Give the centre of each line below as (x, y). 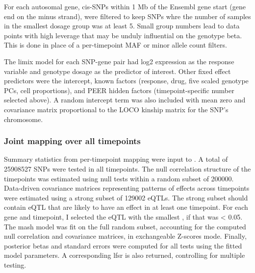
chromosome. (24, 119)
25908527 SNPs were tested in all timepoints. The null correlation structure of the (127, 168)
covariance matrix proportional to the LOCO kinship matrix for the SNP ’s (116, 109)
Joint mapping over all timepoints (72, 141)
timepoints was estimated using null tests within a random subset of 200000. (119, 178)
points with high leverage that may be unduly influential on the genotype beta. (123, 35)
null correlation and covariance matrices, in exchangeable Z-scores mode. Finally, (125, 236)
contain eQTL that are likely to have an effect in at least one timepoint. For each (126, 207)
